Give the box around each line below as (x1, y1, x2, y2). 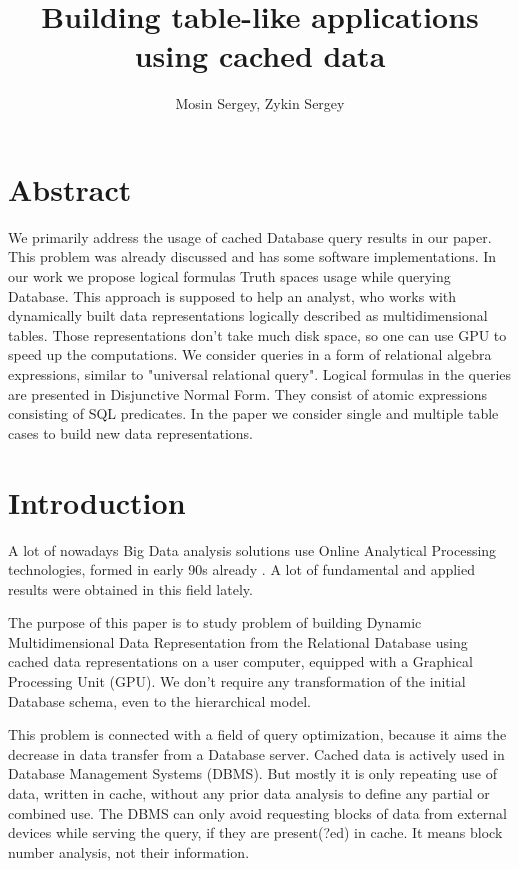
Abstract (8, 168, 132, 209)
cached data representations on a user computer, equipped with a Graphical (8, 651, 473, 672)
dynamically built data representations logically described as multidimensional (8, 305, 488, 326)
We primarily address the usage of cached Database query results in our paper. (8, 226, 492, 247)
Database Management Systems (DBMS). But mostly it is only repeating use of (8, 763, 497, 784)
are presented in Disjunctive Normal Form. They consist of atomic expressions (8, 383, 488, 404)
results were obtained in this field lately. (8, 578, 253, 599)
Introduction (8, 481, 186, 522)
